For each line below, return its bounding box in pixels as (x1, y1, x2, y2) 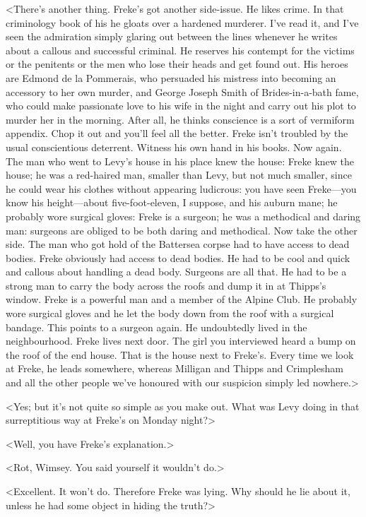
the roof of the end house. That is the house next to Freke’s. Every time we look (6, 347, 354, 362)
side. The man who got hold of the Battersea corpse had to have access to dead (6, 237, 350, 251)
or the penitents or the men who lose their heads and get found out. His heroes (6, 57, 348, 71)
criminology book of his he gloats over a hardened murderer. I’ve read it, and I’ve (6, 15, 359, 30)
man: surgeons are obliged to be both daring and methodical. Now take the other (6, 222, 358, 237)
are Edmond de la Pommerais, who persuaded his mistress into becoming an (6, 70, 336, 85)
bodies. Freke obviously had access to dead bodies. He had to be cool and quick (6, 250, 350, 265)
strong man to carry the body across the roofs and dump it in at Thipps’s (6, 278, 326, 292)
